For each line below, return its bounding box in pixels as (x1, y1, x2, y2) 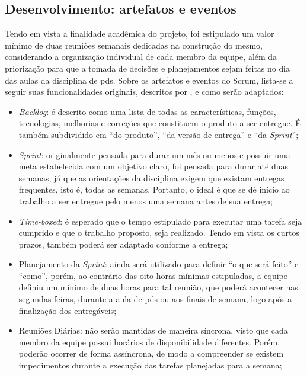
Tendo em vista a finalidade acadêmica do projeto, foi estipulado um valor (5, 27, 274, 40)
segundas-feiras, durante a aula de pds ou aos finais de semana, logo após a (18, 293, 292, 305)
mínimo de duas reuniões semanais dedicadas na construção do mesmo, (5, 39, 263, 51)
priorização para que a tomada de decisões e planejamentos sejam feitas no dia (5, 62, 290, 74)
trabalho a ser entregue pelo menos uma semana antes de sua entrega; (18, 194, 273, 207)
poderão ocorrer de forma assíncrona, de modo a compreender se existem (18, 347, 284, 360)
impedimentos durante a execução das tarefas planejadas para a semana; (18, 359, 282, 371)
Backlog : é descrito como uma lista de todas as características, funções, (18, 105, 276, 117)
